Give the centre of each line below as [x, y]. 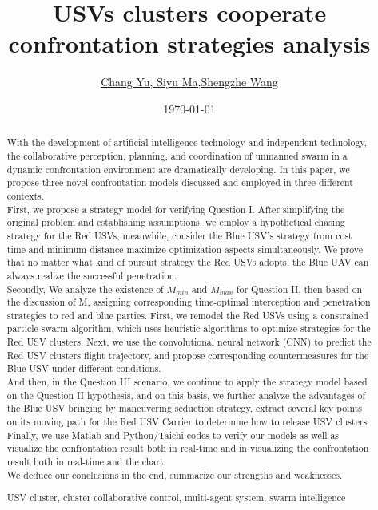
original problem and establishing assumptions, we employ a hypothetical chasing [176, 222]
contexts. [26, 195]
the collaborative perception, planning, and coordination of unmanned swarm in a [177, 155]
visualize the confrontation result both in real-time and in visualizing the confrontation [188, 448]
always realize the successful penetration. [92, 275]
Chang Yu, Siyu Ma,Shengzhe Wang [189, 82]
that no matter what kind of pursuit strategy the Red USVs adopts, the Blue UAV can [188, 262]
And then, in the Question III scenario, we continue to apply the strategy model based [187, 382]
